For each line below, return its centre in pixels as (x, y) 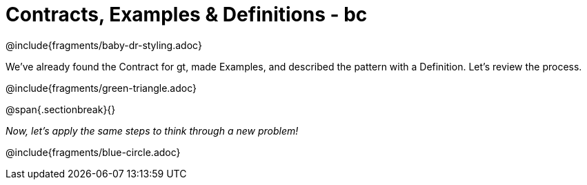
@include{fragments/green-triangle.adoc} (101, 88)
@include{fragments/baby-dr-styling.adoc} (104, 45)
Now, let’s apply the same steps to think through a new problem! (152, 130)
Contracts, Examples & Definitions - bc (187, 14)
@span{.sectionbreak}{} (61, 109)
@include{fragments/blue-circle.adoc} (93, 152)
